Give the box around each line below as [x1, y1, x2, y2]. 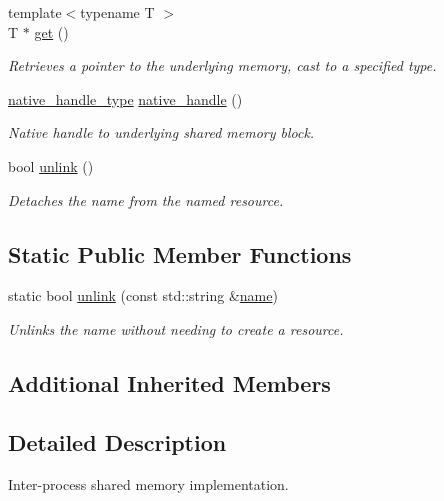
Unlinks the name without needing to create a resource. [8, 318, 344, 339]
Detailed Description [8, 426, 227, 457]
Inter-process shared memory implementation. [8, 473, 289, 494]
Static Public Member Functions [8, 238, 352, 269]
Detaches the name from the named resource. [8, 189, 284, 210]
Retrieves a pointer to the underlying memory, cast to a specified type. [8, 55, 437, 76]
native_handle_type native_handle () [8, 88, 243, 109]
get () [34, 21, 69, 42]
